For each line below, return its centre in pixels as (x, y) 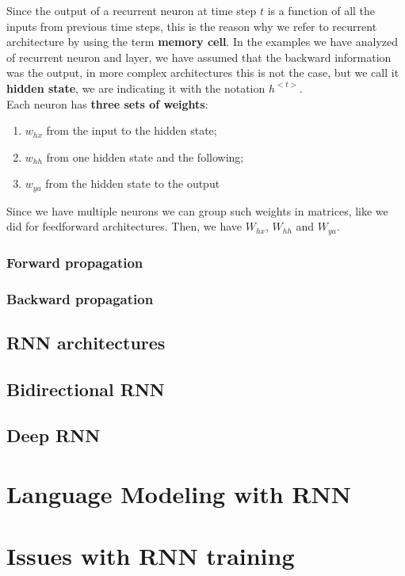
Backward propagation (80, 298)
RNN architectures (86, 342)
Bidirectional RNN (86, 389)
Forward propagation (75, 262)
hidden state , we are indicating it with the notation (136, 88)
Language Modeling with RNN (179, 494)
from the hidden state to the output (133, 183)
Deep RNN (53, 435)
